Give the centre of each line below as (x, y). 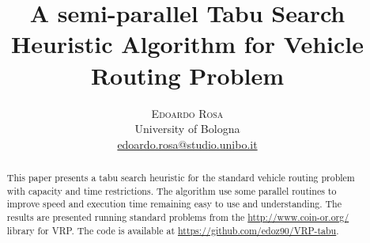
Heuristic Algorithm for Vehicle (187, 44)
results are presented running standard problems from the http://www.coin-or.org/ (178, 217)
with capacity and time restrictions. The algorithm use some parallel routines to (172, 190)
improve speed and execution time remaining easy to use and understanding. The (174, 204)
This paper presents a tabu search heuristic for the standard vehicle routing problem (181, 178)
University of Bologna (187, 129)
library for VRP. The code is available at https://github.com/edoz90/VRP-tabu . (173, 230)
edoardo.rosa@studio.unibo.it (187, 144)
